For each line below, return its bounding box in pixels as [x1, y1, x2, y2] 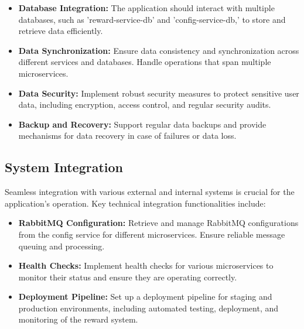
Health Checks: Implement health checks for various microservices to [18, 259, 274, 272]
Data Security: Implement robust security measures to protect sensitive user [18, 87, 299, 99]
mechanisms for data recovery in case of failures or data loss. [18, 129, 237, 142]
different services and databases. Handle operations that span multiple [18, 56, 271, 68]
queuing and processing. [18, 239, 105, 252]
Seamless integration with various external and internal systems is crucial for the [5, 186, 295, 198]
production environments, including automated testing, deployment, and [18, 301, 279, 314]
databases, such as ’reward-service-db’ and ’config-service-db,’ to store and [18, 13, 286, 25]
